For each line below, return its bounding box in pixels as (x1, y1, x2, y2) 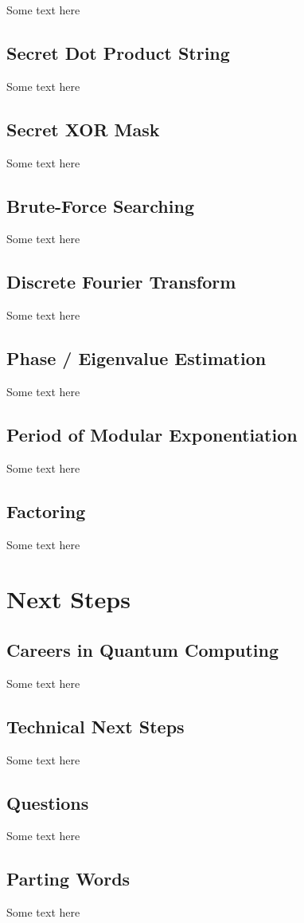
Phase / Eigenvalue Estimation (6, 346, 267, 371)
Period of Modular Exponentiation (6, 422, 298, 446)
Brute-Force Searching (6, 193, 194, 218)
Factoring (6, 498, 86, 523)
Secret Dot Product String (6, 40, 230, 65)
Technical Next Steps (6, 713, 185, 738)
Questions (6, 790, 89, 815)
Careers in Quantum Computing (6, 637, 279, 662)
